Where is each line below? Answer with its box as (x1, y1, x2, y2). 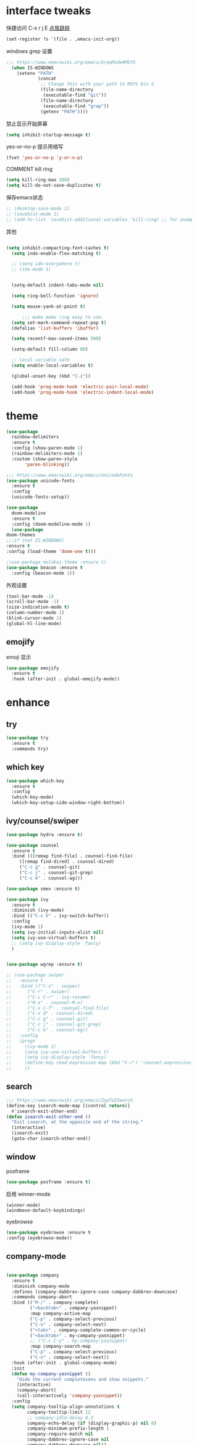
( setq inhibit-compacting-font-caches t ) (6, 245, 110, 251)
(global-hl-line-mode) (6, 621, 62, 626)
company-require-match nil (27, 1431, 94, 1437)
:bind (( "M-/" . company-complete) (11, 1299, 99, 1306)
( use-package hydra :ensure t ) (6, 832, 83, 837)
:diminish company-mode (11, 1283, 70, 1289)
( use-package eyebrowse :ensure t (6, 1230, 91, 1236)
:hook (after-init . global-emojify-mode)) (11, 676, 120, 682)
